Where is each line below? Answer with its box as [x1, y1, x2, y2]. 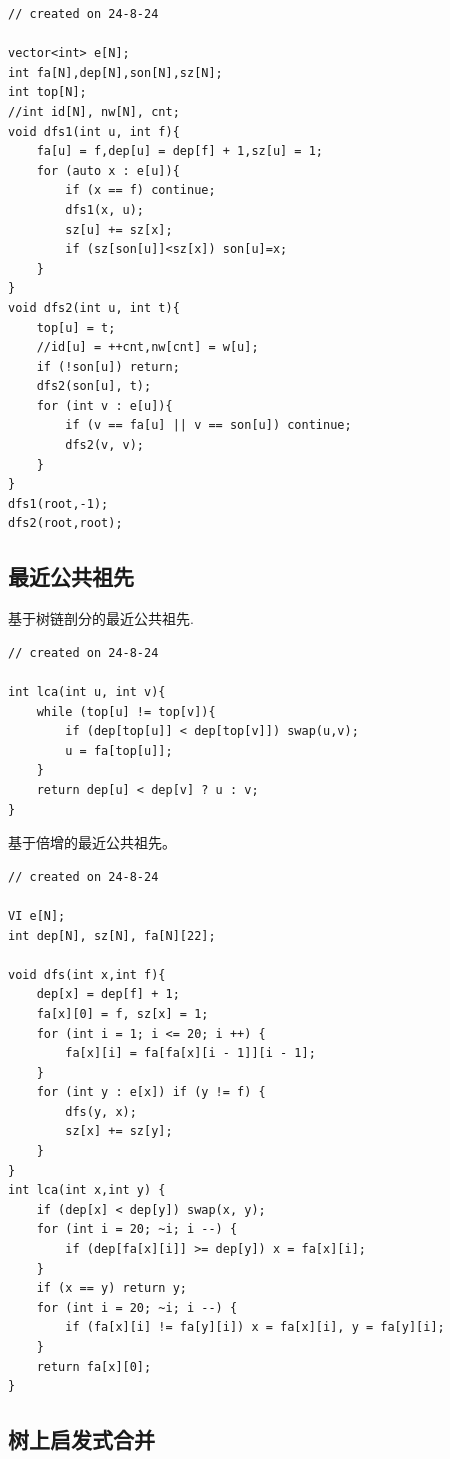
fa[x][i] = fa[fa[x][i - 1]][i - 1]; [65, 1046, 316, 1061]
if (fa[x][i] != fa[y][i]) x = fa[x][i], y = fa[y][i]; [65, 1320, 445, 1335]
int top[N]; [8, 85, 87, 100]
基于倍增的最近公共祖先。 [8, 832, 176, 853]
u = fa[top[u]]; [65, 743, 173, 758]
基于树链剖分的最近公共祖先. [8, 608, 194, 629]
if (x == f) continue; [65, 183, 216, 198]
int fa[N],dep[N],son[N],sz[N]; [8, 65, 223, 80]
